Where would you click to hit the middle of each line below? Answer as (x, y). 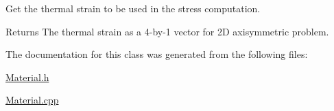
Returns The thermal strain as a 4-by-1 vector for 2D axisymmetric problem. (167, 31)
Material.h (27, 77)
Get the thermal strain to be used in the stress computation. (133, 8)
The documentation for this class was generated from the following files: (157, 54)
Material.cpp (32, 100)
